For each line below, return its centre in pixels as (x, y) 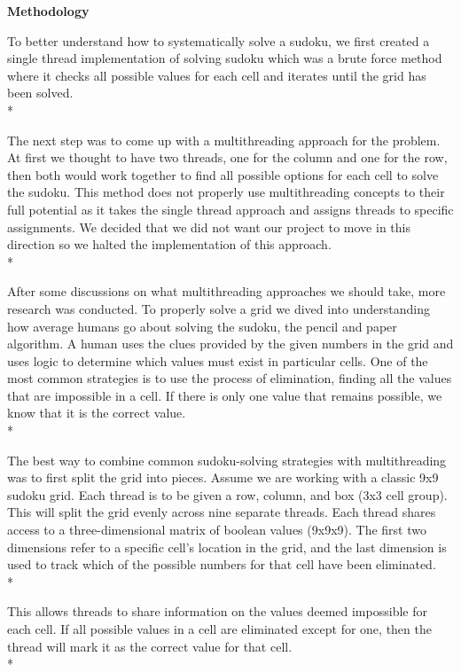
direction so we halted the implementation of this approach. (169, 244)
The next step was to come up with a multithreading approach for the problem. (224, 140)
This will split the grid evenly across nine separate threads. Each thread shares (222, 512)
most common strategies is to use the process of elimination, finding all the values (230, 378)
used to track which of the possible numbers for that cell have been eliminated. (222, 564)
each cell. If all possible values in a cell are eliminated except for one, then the (219, 629)
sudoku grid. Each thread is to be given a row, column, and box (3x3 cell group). (227, 494)
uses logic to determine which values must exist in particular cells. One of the (218, 360)
